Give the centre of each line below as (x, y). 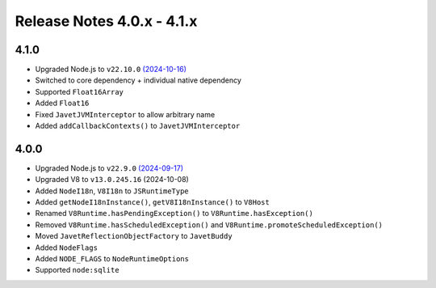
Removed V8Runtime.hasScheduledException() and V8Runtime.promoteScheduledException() (209, 224)
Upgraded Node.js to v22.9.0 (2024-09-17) (109, 168)
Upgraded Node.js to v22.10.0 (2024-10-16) (111, 70)
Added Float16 (62, 103)
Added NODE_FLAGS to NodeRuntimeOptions (112, 259)
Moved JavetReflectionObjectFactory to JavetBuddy (134, 236)
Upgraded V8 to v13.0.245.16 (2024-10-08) (112, 180)
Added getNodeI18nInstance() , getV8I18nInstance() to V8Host (152, 202)
